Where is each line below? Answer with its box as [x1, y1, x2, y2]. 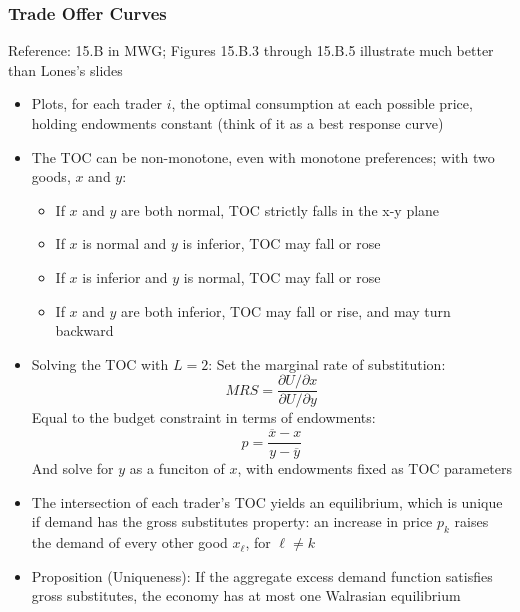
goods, [31, 166, 71, 187]
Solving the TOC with [31, 353, 169, 374]
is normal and [82, 233, 167, 254]
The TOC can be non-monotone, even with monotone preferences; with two [31, 146, 495, 167]
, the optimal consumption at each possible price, [171, 93, 473, 114]
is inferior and [82, 266, 168, 287]
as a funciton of [129, 458, 225, 479]
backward [55, 320, 114, 341]
